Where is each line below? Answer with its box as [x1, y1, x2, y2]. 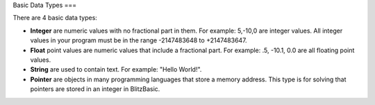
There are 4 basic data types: [12, 14, 97, 22]
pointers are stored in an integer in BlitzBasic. [30, 85, 160, 93]
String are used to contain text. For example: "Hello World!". [30, 65, 202, 74]
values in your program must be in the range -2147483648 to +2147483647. [30, 36, 247, 45]
